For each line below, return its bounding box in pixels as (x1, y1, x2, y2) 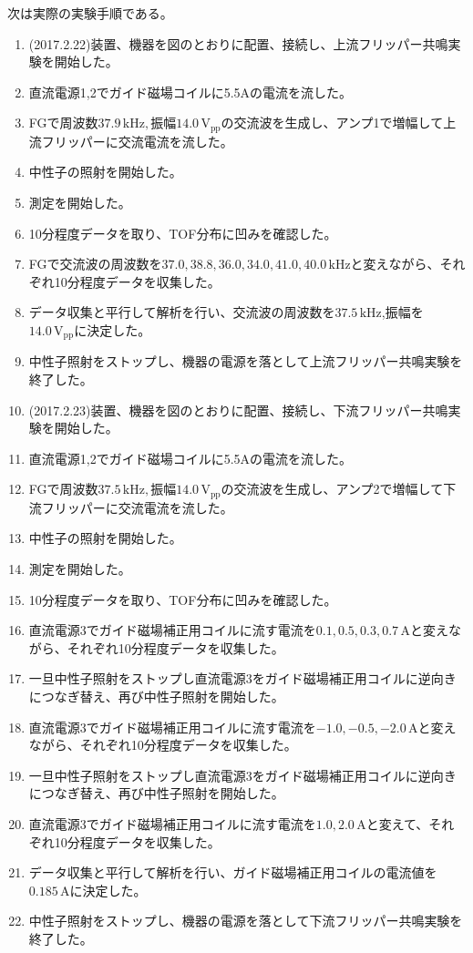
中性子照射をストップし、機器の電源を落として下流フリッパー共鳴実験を (28, 911, 463, 930)
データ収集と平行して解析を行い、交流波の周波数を (28, 302, 335, 322)
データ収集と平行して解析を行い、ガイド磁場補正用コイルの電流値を (28, 863, 437, 882)
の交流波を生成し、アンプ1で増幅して (221, 113, 444, 132)
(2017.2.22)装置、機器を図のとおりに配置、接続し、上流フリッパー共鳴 (28, 34, 448, 53)
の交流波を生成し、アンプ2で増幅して (221, 479, 444, 498)
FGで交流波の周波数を (28, 254, 162, 273)
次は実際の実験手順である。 (7, 4, 173, 22)
